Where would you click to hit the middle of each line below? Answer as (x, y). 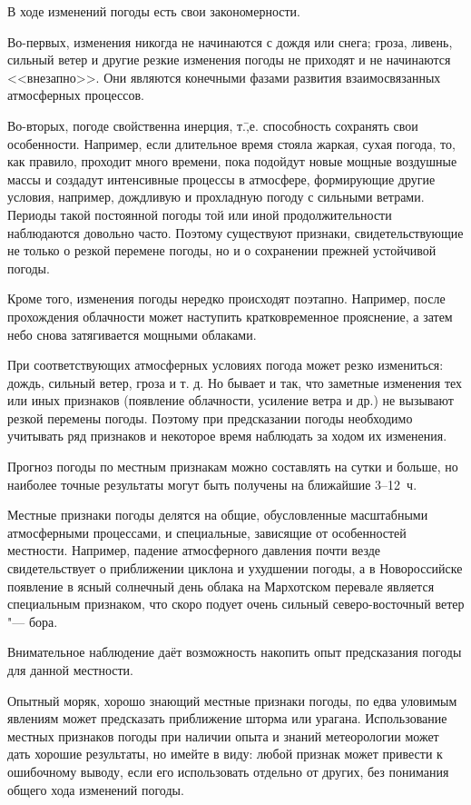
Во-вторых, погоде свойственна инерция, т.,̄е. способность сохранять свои (213, 125)
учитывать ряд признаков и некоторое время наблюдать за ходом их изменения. (227, 436)
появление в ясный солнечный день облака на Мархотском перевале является (221, 586)
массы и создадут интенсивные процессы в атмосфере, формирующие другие (221, 179)
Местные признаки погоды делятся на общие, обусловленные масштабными (218, 515)
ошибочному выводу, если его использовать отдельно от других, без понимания (228, 771)
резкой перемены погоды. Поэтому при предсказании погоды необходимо (210, 417)
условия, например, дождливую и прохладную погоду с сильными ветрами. (216, 197)
